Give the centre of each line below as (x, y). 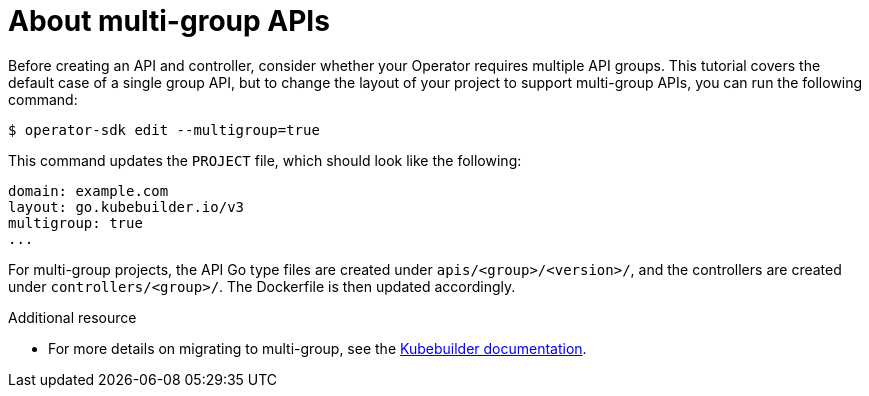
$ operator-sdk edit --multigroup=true (164, 129)
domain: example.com (88, 190)
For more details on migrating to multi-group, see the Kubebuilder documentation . (317, 348)
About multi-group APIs (169, 21)
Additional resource (72, 317)
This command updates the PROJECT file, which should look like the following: (265, 160)
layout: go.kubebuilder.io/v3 (126, 206)
